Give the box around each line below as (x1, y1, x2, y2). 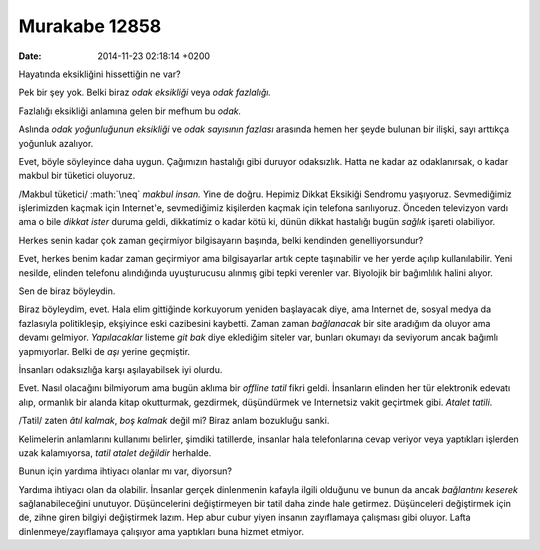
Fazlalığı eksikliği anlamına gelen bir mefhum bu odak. (18, 105, 242, 117)
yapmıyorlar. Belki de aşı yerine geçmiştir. (18, 345, 190, 357)
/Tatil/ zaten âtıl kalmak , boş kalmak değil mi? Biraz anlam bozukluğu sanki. (18, 415, 330, 427)
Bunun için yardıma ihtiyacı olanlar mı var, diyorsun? (18, 465, 232, 477)
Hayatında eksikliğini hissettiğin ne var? (18, 68, 181, 80)
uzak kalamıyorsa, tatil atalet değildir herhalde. (18, 446, 212, 459)
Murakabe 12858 (18, 15, 162, 37)
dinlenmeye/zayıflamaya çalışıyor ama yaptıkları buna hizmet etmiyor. (18, 525, 305, 537)
